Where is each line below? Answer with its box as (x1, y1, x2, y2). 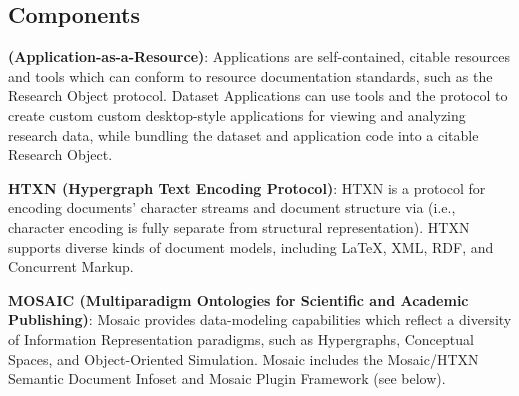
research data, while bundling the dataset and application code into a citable (8, 124, 479, 145)
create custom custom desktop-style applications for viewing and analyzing (8, 104, 466, 125)
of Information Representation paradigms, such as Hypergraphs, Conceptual (8, 328, 474, 349)
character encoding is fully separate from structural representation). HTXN (8, 216, 470, 237)
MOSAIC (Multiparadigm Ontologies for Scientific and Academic (8, 289, 469, 310)
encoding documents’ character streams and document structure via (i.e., (8, 197, 456, 218)
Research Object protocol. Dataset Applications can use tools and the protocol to (8, 85, 508, 106)
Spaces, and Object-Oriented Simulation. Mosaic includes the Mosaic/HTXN (8, 348, 479, 369)
